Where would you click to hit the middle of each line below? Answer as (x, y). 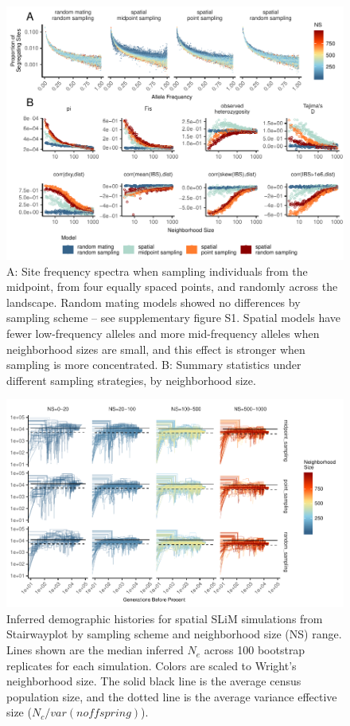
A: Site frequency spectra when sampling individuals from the (157, 271)
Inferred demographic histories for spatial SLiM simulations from (165, 618)
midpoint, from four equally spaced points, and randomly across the (172, 286)
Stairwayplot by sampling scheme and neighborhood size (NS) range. (174, 634)
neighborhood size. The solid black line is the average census (154, 681)
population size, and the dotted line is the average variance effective (172, 696)
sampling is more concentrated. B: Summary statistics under (154, 365)
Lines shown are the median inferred (95, 650)
